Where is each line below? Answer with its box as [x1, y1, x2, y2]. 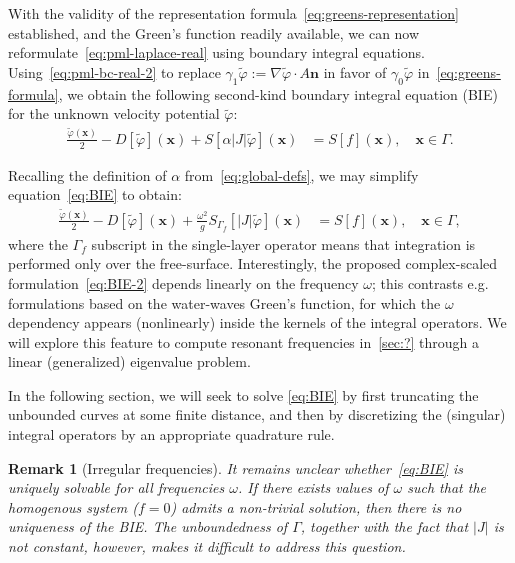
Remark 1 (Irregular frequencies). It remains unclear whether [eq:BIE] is [8, 457, 463, 478]
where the [8, 233, 68, 254]
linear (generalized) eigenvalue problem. [8, 351, 251, 372]
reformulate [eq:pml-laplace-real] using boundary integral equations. [8, 42, 425, 63]
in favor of [323, 61, 387, 82]
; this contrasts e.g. [372, 272, 489, 293]
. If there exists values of [237, 477, 389, 498]
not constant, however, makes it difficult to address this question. [8, 536, 406, 557]
